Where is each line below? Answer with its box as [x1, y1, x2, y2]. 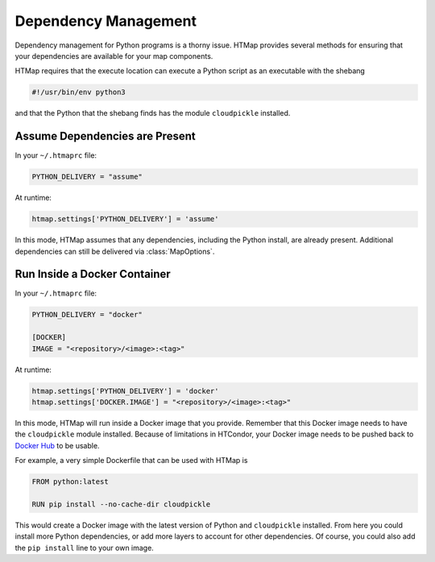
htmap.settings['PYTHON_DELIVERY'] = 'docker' [31, 386, 219, 395]
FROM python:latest [31, 477, 109, 486]
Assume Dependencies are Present [14, 130, 197, 143]
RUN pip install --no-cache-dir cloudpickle [31, 499, 211, 509]
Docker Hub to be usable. [14, 440, 100, 450]
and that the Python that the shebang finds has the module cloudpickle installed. [14, 109, 291, 118]
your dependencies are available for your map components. [14, 51, 213, 60]
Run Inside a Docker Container [14, 267, 171, 281]
